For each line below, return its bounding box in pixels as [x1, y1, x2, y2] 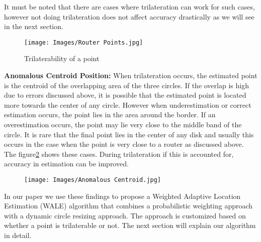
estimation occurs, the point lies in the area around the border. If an [4, 109, 216, 120]
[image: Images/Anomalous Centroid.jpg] [24, 176, 161, 183]
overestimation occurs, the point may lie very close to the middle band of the [4, 119, 242, 129]
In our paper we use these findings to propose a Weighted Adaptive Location [4, 190, 241, 201]
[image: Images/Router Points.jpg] [24, 39, 143, 46]
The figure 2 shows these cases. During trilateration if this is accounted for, [4, 148, 234, 159]
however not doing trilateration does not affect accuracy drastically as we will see [4, 11, 254, 22]
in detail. [4, 230, 32, 240]
